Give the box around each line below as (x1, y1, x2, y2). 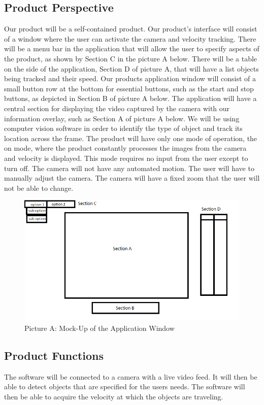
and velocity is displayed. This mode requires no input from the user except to (4, 152, 248, 163)
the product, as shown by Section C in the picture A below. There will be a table (4, 53, 257, 63)
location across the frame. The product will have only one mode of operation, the (4, 132, 257, 143)
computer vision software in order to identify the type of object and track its (4, 123, 243, 133)
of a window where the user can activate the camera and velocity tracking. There (4, 33, 256, 44)
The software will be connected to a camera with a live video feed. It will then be (4, 371, 257, 382)
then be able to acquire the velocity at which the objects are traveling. (4, 391, 223, 402)
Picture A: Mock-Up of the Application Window (24, 323, 175, 333)
